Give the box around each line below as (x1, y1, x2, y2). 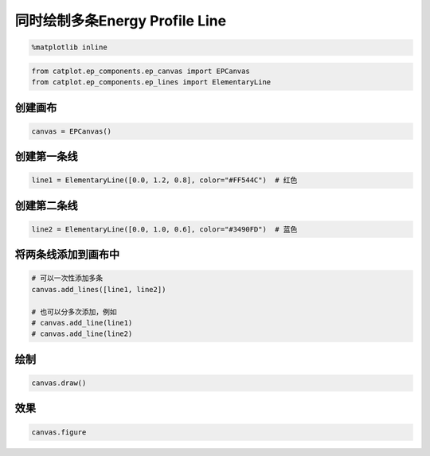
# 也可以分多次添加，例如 (31, 307, 117, 316)
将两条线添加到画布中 (14, 247, 119, 262)
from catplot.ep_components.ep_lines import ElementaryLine (31, 78, 272, 87)
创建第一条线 (14, 150, 78, 163)
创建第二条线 (14, 199, 78, 212)
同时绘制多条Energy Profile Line (14, 12, 227, 29)
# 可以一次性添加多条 (31, 274, 104, 283)
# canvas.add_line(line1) (31, 318, 133, 328)
